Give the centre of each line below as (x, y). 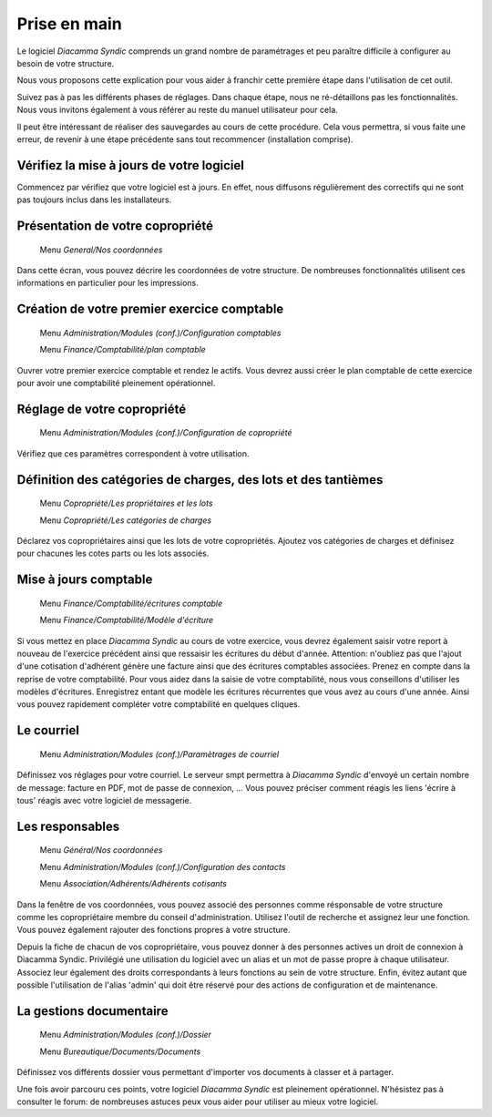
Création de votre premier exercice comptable (150, 309)
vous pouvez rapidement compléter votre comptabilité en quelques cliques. (159, 704)
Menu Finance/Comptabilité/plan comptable (123, 350)
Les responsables (68, 826)
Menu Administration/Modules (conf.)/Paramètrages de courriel (159, 754)
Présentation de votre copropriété (115, 226)
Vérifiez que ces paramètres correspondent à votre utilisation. (133, 453)
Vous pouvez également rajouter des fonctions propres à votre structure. (154, 930)
